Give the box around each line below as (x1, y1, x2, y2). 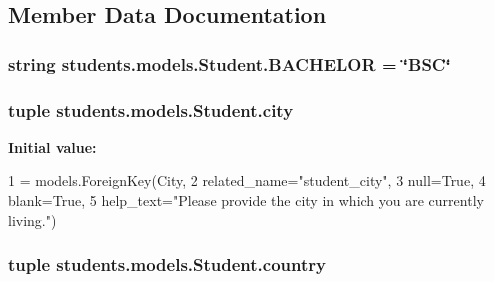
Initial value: (8, 136, 97, 157)
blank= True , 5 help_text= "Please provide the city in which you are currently (8, 190, 484, 211)
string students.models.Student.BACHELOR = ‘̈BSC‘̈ (8, 51, 451, 76)
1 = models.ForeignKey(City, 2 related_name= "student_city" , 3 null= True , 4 (8, 170, 486, 191)
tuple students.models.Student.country (8, 252, 326, 277)
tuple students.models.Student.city (8, 97, 294, 122)
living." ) (8, 209, 57, 230)
